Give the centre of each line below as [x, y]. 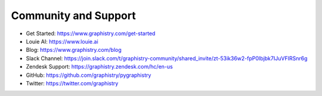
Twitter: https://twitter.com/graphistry [72, 83]
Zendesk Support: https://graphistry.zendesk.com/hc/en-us [99, 67]
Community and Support [74, 16]
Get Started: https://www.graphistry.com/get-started [91, 33]
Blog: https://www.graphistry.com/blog [74, 50]
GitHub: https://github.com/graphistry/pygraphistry [89, 75]
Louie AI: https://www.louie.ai [62, 41]
